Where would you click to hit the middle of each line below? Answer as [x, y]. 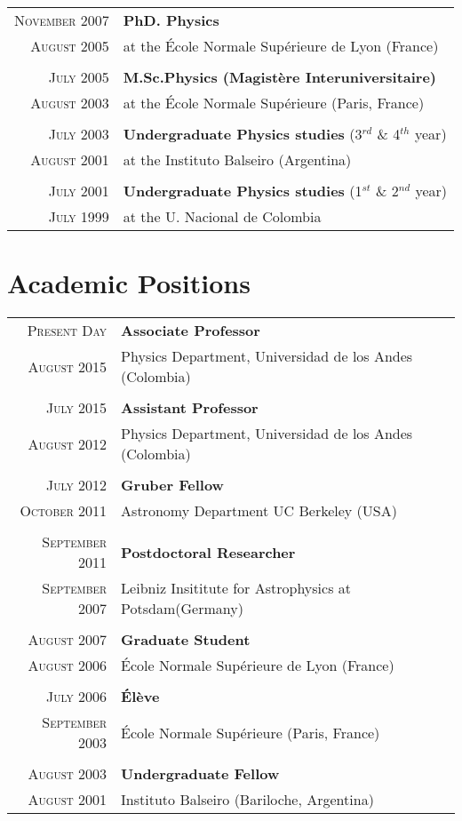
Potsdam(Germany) [182, 609]
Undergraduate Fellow [200, 774]
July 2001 [79, 191]
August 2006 [68, 666]
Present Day [67, 331]
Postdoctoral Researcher [208, 552]
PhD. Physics [171, 20]
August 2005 [70, 46]
